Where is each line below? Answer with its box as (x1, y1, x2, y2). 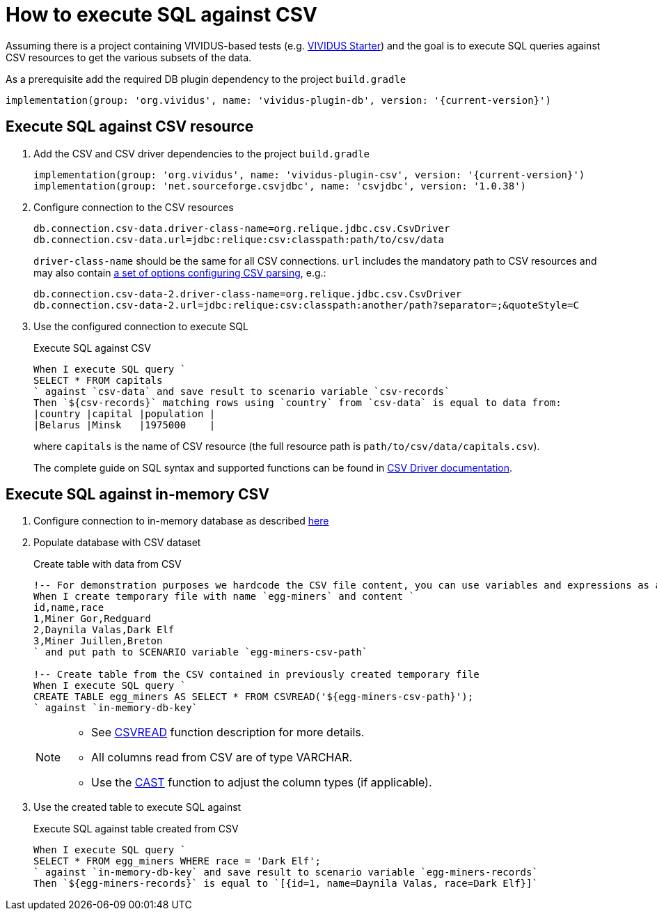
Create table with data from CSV (33, 558, 182, 570)
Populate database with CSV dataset (33, 536, 201, 549)
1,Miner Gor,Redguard (33, 613, 151, 625)
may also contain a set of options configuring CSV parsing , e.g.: (33, 266, 326, 279)
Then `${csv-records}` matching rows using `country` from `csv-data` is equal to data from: (33, 396, 562, 408)
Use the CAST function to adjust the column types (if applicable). (91, 775, 432, 790)
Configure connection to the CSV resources (33, 201, 234, 213)
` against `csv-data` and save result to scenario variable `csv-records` (33, 385, 450, 397)
